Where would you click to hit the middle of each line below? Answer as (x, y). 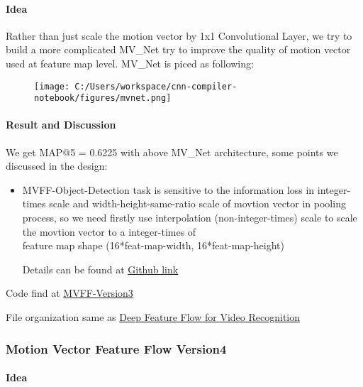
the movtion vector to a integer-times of (109, 231)
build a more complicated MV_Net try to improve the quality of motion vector (178, 49)
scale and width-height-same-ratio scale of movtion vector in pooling (197, 203)
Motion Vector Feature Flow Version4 (116, 348)
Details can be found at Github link (100, 269)
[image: (52, 86)
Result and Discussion (61, 125)
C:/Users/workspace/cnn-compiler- (156, 86)
